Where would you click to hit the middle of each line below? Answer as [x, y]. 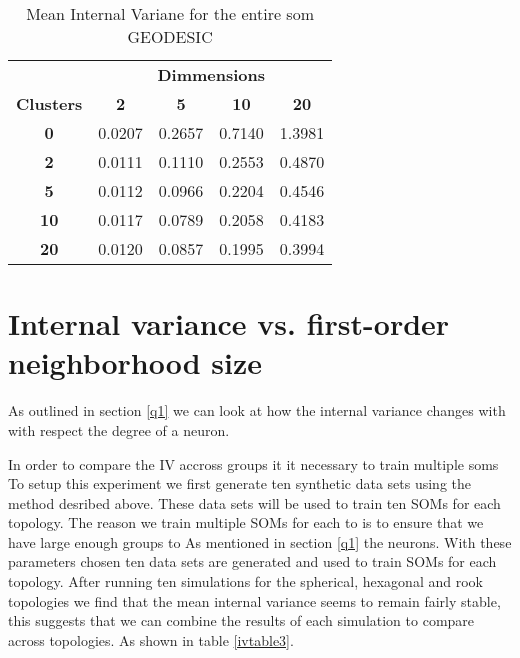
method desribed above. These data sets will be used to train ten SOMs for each [254, 502]
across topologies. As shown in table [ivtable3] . [151, 639]
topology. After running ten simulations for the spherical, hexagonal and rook [245, 581]
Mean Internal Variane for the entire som [170, 13]
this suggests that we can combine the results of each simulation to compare [241, 620]
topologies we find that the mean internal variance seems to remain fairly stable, [254, 600]
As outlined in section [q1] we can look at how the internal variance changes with [257, 410]
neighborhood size [135, 362]
